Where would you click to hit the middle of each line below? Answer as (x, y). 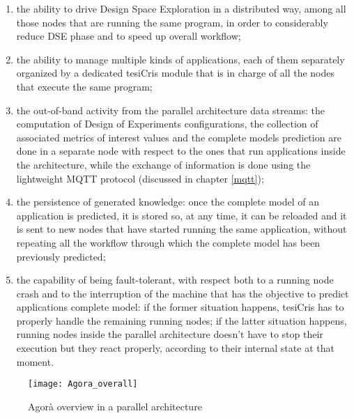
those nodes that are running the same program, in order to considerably (172, 22)
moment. (35, 361)
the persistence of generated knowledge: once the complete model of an (168, 202)
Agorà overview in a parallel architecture (115, 406)
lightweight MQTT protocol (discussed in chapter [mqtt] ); (140, 178)
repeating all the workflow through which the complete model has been (168, 242)
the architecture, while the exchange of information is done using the (163, 164)
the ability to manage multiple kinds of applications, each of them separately (180, 59)
